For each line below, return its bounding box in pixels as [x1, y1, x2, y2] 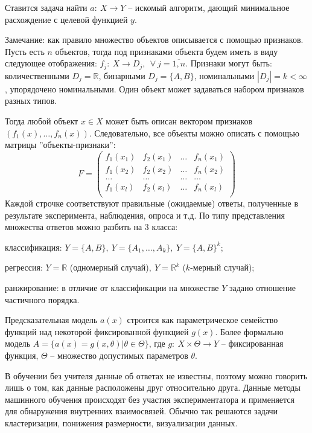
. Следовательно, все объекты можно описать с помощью [89, 126, 299, 139]
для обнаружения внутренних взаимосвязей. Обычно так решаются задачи [5, 405, 278, 417]
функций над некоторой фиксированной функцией [5, 325, 189, 338]
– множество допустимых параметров [50, 348, 188, 361]
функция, [5, 348, 39, 361]
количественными [5, 69, 69, 82]
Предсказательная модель [5, 313, 98, 326]
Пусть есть [5, 45, 45, 57]
